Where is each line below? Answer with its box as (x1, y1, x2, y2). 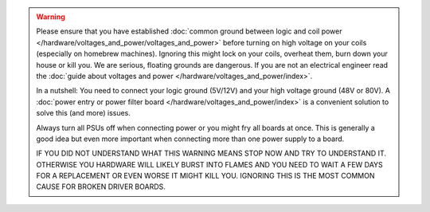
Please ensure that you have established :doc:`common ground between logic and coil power (36, 26, 342, 36)
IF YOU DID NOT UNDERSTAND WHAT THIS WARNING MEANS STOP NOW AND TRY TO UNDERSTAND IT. (36, 148, 386, 159)
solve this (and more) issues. (36, 108, 131, 118)
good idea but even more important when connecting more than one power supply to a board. (36, 134, 345, 143)
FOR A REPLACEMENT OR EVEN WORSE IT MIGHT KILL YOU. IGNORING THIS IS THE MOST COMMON (36, 171, 375, 181)
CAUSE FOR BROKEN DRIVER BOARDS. (36, 182, 166, 191)
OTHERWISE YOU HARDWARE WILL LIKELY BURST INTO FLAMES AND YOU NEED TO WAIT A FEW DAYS (36, 159, 384, 169)
